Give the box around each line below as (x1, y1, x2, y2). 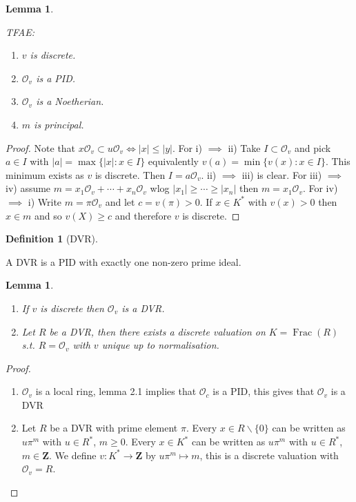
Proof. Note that (6, 140, 76, 155)
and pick (294, 140, 331, 155)
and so (34, 208, 62, 222)
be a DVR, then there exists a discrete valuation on (49, 324, 266, 338)
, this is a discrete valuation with (199, 447, 339, 462)
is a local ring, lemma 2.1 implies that (35, 384, 197, 398)
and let (105, 194, 135, 209)
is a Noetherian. (36, 94, 104, 108)
